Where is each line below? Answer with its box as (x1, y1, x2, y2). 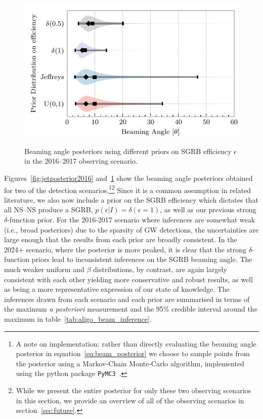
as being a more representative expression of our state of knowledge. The (4, 284, 230, 294)
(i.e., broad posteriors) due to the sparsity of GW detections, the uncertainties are (4, 224, 259, 235)
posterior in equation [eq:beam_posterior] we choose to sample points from (16, 348, 250, 359)
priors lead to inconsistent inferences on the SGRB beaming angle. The (31, 254, 252, 264)
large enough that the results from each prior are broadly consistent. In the (4, 234, 237, 245)
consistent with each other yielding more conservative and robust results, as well (4, 274, 253, 284)
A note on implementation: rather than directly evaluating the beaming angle (16, 338, 256, 349)
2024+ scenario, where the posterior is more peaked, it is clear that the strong (4, 244, 246, 254)
